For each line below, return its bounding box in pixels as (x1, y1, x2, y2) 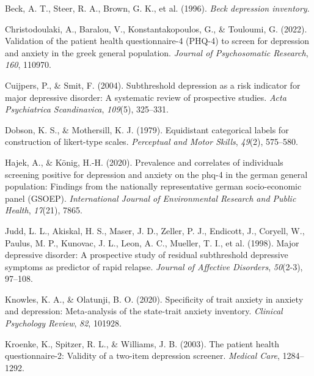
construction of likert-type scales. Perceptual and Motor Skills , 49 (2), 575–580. (5, 135, 298, 148)
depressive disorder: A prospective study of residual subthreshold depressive (5, 248, 288, 261)
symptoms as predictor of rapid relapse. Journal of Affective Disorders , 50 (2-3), (5, 260, 303, 273)
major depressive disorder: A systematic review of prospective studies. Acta (5, 90, 287, 103)
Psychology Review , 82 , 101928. (5, 317, 122, 330)
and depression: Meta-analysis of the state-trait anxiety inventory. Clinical (5, 304, 283, 317)
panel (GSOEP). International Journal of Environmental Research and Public (5, 191, 296, 204)
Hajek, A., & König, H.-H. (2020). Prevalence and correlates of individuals (5, 155, 283, 168)
